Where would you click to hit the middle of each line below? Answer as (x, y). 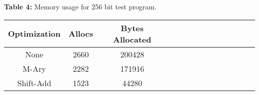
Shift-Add (34, 83)
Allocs (81, 34)
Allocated (132, 39)
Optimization (34, 34)
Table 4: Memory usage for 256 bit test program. (80, 6)
